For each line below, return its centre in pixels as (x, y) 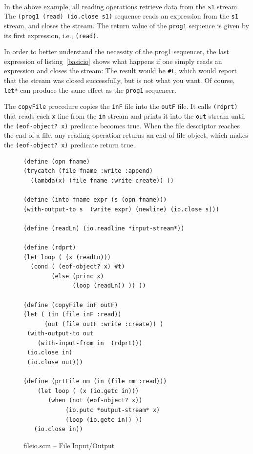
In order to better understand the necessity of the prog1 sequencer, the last (117, 52)
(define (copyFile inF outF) (71, 305)
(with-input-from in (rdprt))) (90, 343)
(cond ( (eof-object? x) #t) (78, 267)
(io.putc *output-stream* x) (113, 410)
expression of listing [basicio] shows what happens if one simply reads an (113, 61)
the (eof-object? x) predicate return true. (70, 144)
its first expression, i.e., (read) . (51, 35)
